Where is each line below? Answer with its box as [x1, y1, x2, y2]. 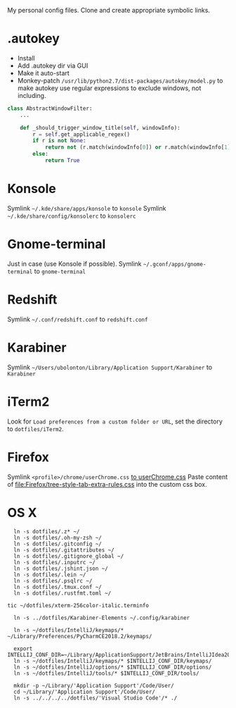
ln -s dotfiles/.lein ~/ [13, 571, 86, 578]
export [13, 645, 33, 652]
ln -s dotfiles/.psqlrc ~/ [13, 577, 93, 584]
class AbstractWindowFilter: [7, 105, 93, 112]
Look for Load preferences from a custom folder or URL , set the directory [7, 417, 223, 426]
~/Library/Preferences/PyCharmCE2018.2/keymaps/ [7, 633, 152, 640]
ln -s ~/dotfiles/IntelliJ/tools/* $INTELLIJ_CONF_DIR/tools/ [13, 669, 199, 677]
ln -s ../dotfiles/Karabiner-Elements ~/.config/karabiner [13, 614, 190, 621]
